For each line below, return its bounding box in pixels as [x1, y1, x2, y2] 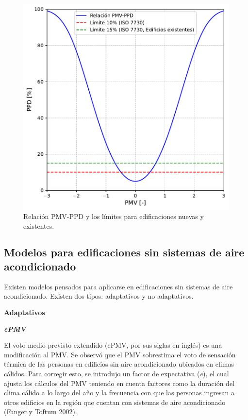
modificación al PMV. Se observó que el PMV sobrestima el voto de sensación [4, 349, 236, 359]
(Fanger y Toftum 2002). [4, 406, 77, 417]
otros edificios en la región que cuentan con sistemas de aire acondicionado [4, 397, 226, 407]
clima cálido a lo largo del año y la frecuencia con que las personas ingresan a [4, 387, 234, 398]
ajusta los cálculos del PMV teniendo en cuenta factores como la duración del [4, 378, 235, 388]
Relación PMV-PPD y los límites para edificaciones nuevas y [23, 211, 204, 221]
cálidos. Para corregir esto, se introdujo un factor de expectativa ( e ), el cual [4, 369, 229, 379]
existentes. [23, 220, 54, 231]
